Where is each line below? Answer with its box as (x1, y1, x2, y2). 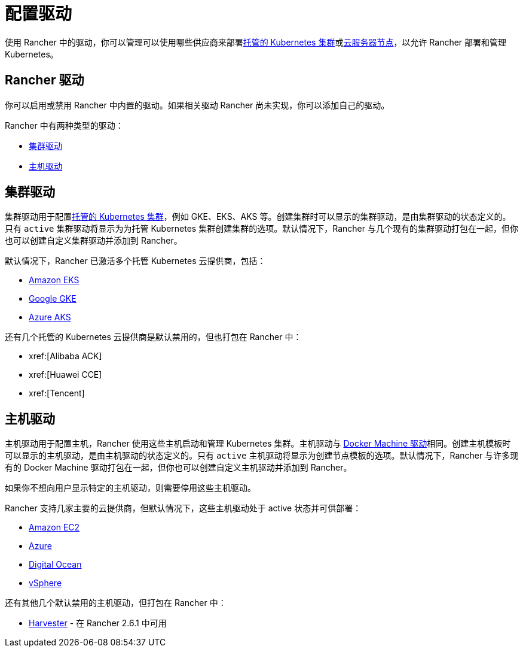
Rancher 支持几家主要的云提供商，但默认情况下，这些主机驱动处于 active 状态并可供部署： (5, 503, 362, 514)
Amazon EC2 (29, 522, 80, 533)
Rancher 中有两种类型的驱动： (5, 120, 124, 131)
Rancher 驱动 (5, 72, 84, 88)
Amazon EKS (29, 275, 79, 286)
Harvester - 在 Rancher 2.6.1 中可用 (29, 618, 167, 629)
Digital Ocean (29, 559, 82, 570)
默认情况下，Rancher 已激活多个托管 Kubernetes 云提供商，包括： (5, 256, 266, 266)
